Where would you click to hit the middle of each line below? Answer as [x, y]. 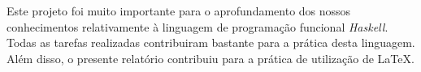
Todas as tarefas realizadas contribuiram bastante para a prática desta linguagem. [211, 42]
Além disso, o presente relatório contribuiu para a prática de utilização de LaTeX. [210, 58]
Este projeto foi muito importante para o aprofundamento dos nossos [179, 11]
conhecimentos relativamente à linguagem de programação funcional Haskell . [197, 26]
